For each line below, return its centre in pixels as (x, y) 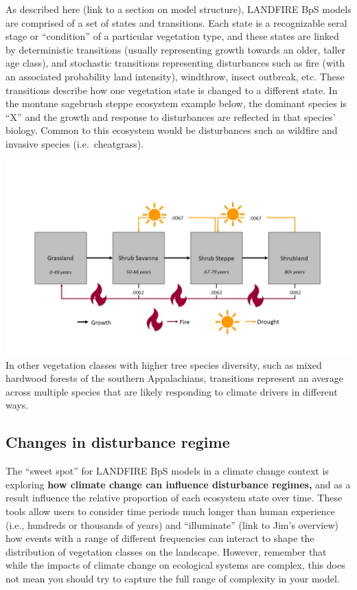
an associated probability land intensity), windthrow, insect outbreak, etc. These (175, 76)
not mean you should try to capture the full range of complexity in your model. (173, 578)
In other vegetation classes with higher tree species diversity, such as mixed (164, 364)
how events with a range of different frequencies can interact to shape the (160, 538)
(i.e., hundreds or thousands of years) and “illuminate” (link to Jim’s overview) (172, 524)
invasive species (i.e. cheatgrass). (75, 143)
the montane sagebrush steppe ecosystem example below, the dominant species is (176, 103)
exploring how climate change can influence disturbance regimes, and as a (178, 484)
